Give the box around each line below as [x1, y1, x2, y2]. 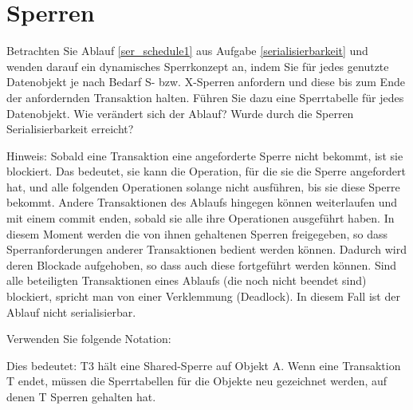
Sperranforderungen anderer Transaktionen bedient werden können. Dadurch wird [6, 241, 407, 258]
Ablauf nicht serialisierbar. [6, 303, 136, 320]
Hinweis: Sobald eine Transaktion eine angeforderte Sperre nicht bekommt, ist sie [6, 147, 403, 164]
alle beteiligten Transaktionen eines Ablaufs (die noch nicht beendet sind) [6, 272, 367, 289]
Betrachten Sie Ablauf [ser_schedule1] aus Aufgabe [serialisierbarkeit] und [6, 42, 368, 59]
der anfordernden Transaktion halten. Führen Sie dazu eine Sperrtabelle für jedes [6, 89, 404, 105]
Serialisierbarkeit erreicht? [6, 120, 134, 137]
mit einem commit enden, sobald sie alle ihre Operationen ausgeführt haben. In [6, 210, 395, 227]
